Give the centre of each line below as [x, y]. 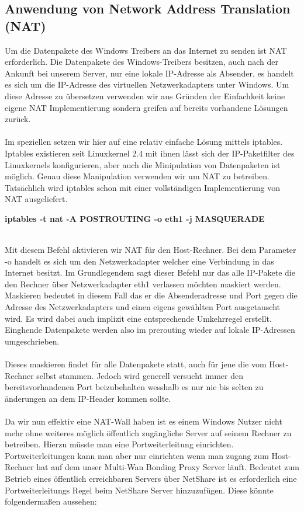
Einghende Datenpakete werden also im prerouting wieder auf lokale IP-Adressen [150, 330]
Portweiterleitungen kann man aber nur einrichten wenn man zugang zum [137, 455]
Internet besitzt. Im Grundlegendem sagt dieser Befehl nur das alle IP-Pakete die [150, 272]
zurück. [18, 119]
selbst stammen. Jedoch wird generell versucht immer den [140, 375]
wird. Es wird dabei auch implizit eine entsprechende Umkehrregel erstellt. [138, 318]
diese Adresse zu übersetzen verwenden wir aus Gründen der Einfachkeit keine [145, 95]
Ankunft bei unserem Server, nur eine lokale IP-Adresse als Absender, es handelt [149, 73]
